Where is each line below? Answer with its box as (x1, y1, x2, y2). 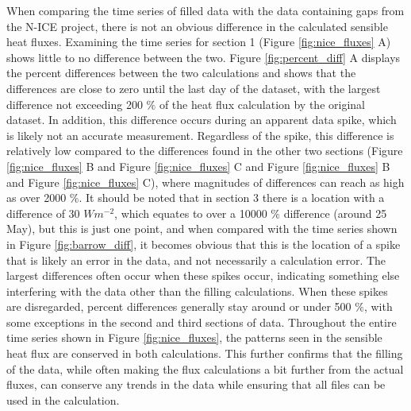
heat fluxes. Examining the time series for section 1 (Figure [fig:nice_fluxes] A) (6, 33, 391, 50)
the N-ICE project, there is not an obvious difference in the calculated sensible (6, 17, 388, 34)
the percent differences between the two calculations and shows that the (6, 64, 356, 81)
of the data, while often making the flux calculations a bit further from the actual (6, 360, 404, 377)
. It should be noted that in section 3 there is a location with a (79, 189, 385, 206)
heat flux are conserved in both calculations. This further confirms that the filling (6, 345, 403, 362)
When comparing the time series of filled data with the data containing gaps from (6, 2, 405, 18)
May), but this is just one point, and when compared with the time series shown (6, 220, 398, 237)
